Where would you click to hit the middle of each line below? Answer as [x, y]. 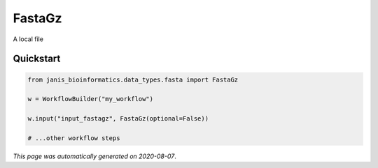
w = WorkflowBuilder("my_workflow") [91, 99]
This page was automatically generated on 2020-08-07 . [94, 156]
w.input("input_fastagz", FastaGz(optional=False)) [118, 119]
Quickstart [37, 59]
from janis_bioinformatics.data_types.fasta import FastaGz [133, 79]
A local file [28, 39]
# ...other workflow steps [74, 138]
